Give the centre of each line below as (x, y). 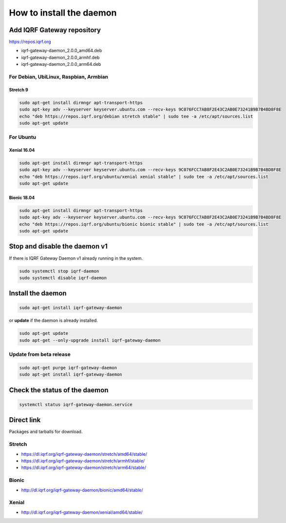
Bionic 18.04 (22, 197)
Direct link (25, 420)
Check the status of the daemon (59, 390)
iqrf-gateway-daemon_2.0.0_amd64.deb (62, 51)
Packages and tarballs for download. (46, 432)
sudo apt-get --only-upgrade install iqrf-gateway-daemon (90, 340)
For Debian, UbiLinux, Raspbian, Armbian (58, 77)
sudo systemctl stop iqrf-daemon (59, 271)
